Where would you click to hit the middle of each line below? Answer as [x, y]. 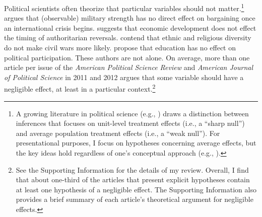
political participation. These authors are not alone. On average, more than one [127, 57]
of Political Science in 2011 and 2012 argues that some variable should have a [124, 77]
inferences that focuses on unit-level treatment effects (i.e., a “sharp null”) [130, 123]
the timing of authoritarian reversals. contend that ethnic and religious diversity [128, 38]
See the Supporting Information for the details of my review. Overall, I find [132, 169]
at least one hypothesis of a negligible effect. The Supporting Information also [136, 189]
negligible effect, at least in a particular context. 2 [80, 88]
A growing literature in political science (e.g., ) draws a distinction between [132, 113]
